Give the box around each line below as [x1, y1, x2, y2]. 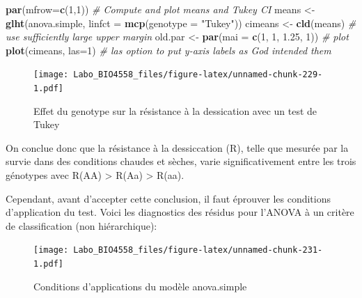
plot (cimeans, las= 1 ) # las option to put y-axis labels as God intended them [6, 42, 331, 57]
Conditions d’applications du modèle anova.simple [33, 279, 247, 293]
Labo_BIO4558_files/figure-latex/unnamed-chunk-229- [73, 70, 323, 80]
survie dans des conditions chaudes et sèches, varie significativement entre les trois [6, 154, 356, 168]
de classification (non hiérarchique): [6, 218, 157, 233]
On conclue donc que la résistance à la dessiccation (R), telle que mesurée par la [6, 140, 349, 155]
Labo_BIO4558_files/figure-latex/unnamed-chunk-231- [73, 245, 323, 256]
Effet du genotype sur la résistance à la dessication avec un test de [33, 103, 317, 118]
